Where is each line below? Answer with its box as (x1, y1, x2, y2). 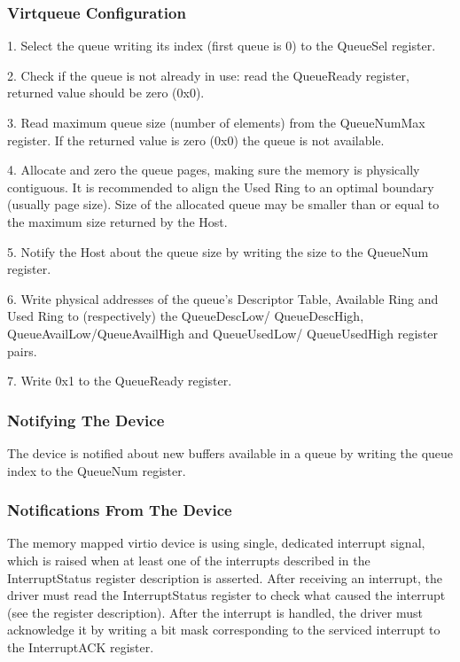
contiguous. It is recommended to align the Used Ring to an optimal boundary (7, 177, 434, 196)
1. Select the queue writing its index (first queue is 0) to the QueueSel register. (7, 36, 436, 55)
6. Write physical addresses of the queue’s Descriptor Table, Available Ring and (7, 289, 439, 308)
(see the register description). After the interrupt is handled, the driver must (7, 603, 423, 621)
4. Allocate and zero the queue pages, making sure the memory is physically (7, 160, 420, 179)
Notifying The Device (7, 409, 165, 431)
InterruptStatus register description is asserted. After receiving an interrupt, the (7, 568, 442, 587)
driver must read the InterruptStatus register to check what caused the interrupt (7, 586, 446, 604)
